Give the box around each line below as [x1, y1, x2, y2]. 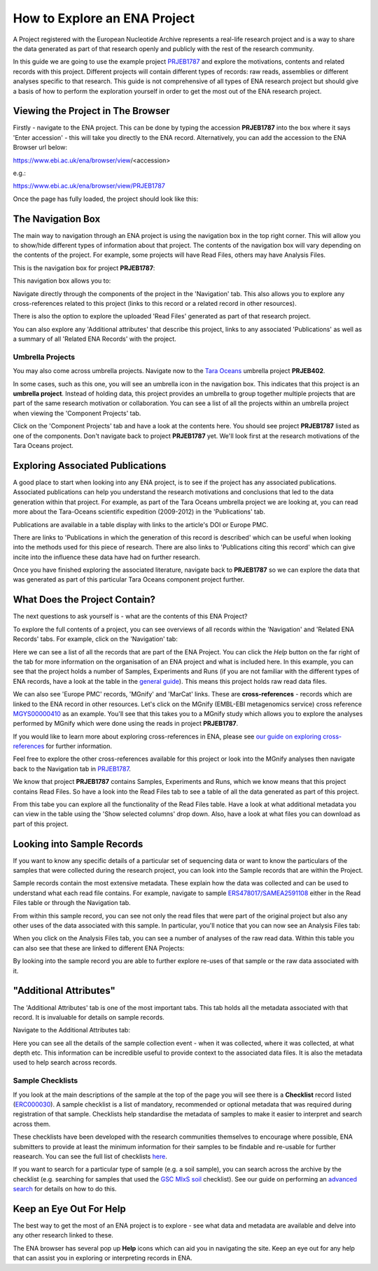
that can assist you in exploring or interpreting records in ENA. [13, 1254, 192, 1263]
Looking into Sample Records [13, 838, 143, 850]
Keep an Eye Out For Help [13, 1202, 126, 1214]
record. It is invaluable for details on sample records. [13, 1013, 164, 1021]
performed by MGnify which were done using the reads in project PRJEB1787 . [13, 719, 238, 728]
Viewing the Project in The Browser [13, 105, 171, 117]
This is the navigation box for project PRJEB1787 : [13, 263, 155, 272]
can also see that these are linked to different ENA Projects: [13, 943, 185, 952]
